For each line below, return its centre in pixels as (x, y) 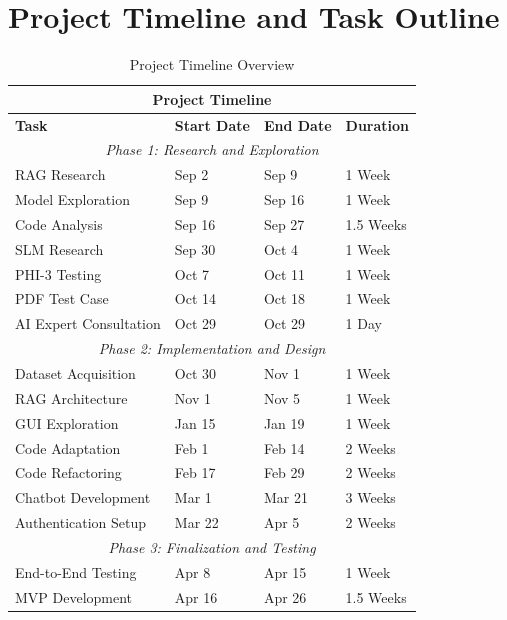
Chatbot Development (83, 497)
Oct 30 (195, 373)
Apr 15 (285, 571)
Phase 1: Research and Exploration (212, 149)
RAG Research (60, 174)
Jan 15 (195, 422)
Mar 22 (196, 522)
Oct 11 (284, 273)
